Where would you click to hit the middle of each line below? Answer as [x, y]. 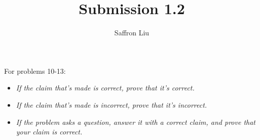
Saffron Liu [132, 33]
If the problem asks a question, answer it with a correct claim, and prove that [136, 122]
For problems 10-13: [35, 71]
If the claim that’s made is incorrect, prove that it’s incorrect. [112, 104]
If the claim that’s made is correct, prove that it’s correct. [105, 88]
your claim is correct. [49, 132]
